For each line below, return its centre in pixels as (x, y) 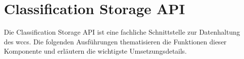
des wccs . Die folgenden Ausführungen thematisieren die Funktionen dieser (115, 41)
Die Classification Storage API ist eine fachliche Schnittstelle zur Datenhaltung (122, 32)
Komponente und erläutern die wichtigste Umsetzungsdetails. (95, 51)
